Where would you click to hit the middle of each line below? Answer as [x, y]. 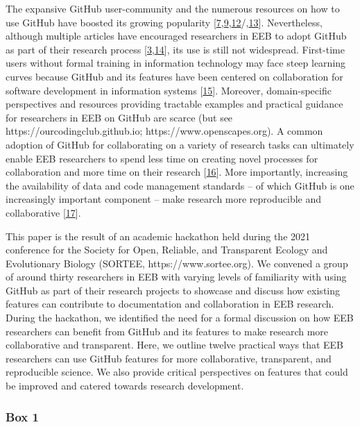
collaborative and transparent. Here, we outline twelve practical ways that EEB [175, 345]
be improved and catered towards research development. [125, 386]
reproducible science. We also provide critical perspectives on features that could [177, 372]
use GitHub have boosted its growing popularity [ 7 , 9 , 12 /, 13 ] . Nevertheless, [164, 22]
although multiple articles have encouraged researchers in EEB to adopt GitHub [176, 36]
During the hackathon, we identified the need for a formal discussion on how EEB [180, 318]
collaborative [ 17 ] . [43, 212]
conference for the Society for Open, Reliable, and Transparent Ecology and [167, 250]
